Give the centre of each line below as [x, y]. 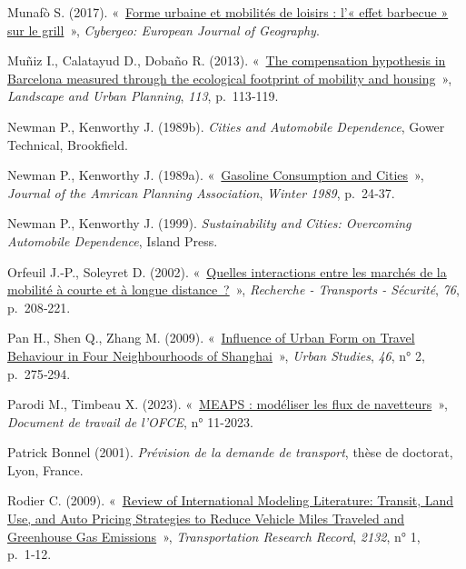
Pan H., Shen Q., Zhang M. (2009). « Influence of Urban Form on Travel [211, 338]
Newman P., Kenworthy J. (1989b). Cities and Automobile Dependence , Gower [226, 126]
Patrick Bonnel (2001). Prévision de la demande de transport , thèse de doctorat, [230, 452]
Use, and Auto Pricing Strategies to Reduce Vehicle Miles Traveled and [206, 519]
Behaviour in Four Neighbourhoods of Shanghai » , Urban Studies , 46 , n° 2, [216, 355]
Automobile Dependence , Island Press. [113, 240]
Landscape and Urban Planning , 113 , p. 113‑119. [143, 96]
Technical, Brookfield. [68, 144]
